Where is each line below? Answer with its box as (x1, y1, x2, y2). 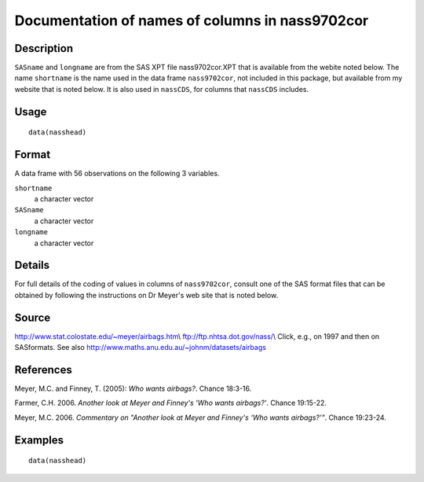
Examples (14, 433, 64, 447)
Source (14, 311, 51, 324)
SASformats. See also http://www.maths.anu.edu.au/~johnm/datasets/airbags (14, 343, 267, 352)
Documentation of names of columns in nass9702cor (14, 12, 369, 29)
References (14, 362, 72, 377)
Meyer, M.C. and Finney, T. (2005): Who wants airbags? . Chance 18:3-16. (14, 384, 252, 393)
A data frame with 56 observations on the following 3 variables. (14, 169, 220, 178)
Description (14, 42, 74, 55)
